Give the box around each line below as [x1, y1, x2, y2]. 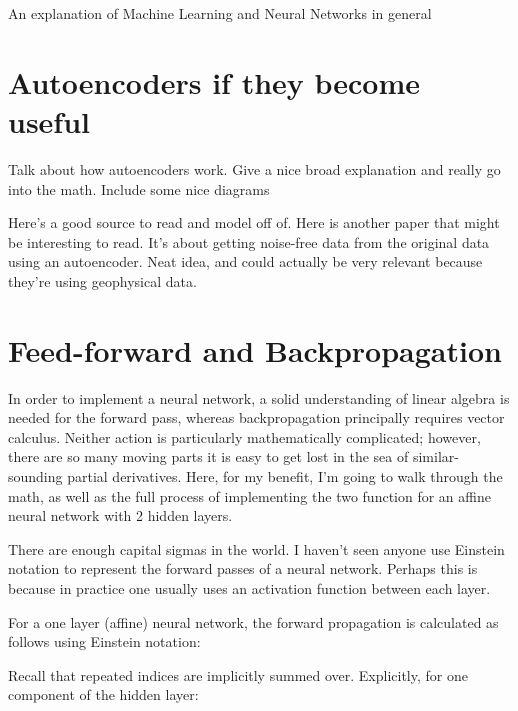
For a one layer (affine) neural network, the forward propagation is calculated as [8, 611, 499, 632]
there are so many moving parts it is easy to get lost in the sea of [8, 446, 409, 467]
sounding [8, 465, 63, 486]
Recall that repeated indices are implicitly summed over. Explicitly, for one [8, 664, 468, 685]
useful [8, 100, 91, 141]
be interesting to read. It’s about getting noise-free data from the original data [8, 231, 490, 252]
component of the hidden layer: [8, 684, 199, 705]
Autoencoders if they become [8, 61, 421, 102]
